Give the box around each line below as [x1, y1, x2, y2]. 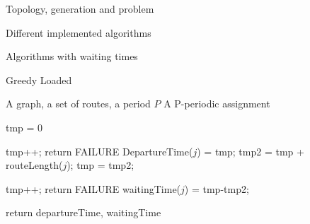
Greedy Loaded [6, 72, 72, 87]
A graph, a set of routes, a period [6, 96, 151, 111]
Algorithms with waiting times [6, 49, 138, 64]
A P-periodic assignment [163, 96, 270, 111]
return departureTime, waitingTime [6, 205, 161, 220]
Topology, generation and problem [6, 1, 154, 16]
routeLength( [6, 158, 63, 172]
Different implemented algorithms [6, 25, 151, 40]
